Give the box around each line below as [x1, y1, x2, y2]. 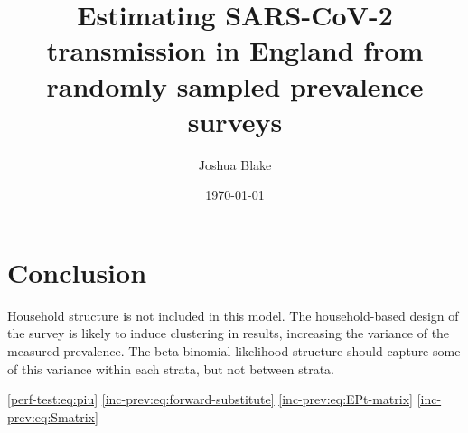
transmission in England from [46, 32, 424, 69]
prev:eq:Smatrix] [7, 407, 98, 426]
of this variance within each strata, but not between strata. [7, 359, 335, 378]
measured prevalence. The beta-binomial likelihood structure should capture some [7, 342, 461, 360]
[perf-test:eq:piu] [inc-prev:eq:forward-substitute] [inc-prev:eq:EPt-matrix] [7, 390, 413, 409]
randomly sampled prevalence [46, 67, 424, 104]
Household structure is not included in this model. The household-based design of [7, 306, 459, 325]
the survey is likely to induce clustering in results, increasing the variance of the [7, 324, 450, 343]
